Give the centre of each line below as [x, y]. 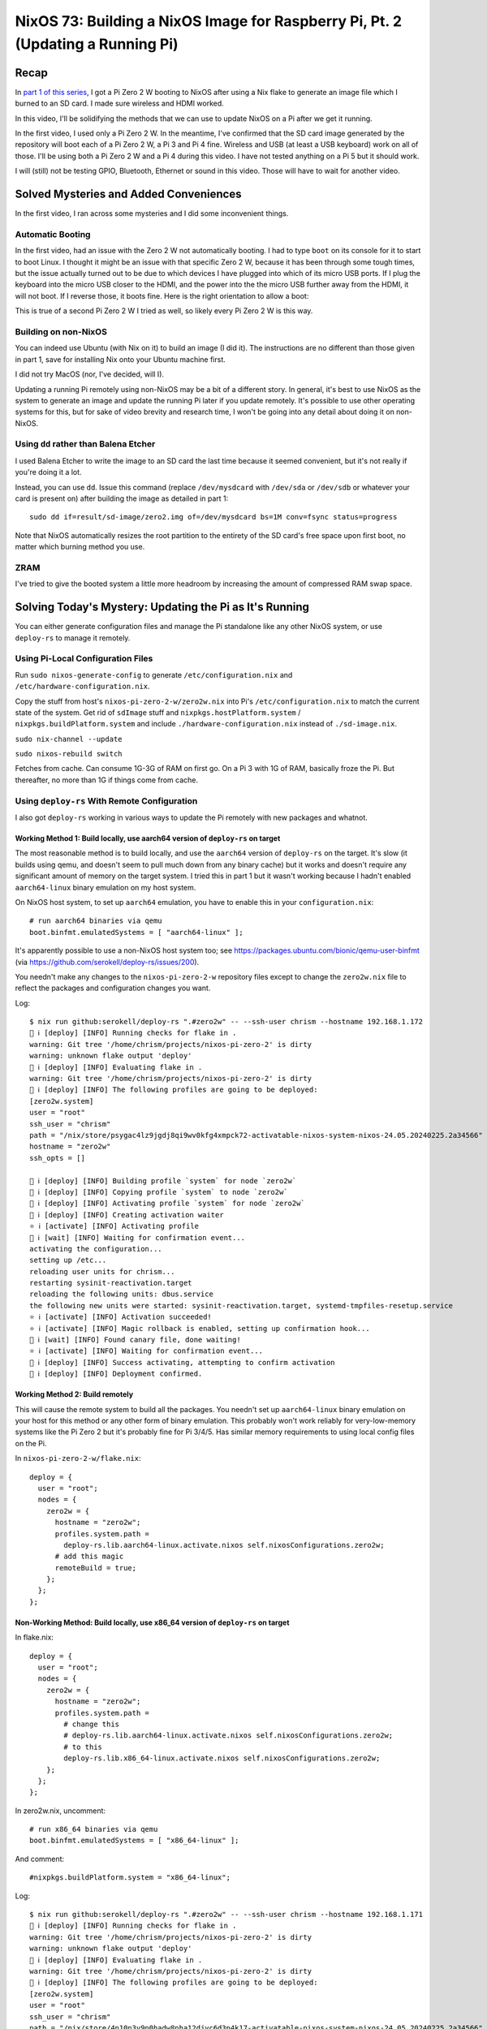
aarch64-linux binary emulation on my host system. [106, 887]
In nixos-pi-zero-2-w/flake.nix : [78, 1458]
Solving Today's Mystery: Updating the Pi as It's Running [162, 607]
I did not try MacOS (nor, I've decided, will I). [90, 374]
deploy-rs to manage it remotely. [73, 638]
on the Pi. [31, 1443]
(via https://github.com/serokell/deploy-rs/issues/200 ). [107, 962]
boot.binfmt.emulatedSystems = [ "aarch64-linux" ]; [136, 932]
